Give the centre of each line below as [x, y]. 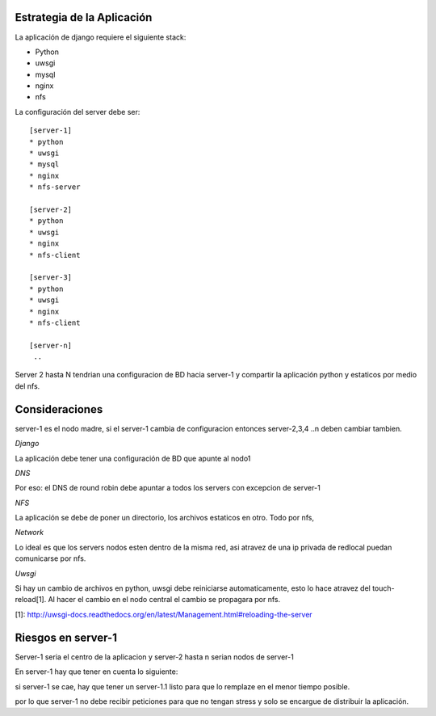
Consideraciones [59, 409]
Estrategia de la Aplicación [84, 17]
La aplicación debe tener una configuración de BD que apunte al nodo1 [133, 458]
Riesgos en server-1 [66, 637]
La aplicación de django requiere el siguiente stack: [101, 37]
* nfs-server [55, 187]
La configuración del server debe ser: [78, 112]
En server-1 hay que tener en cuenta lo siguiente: [96, 672]
